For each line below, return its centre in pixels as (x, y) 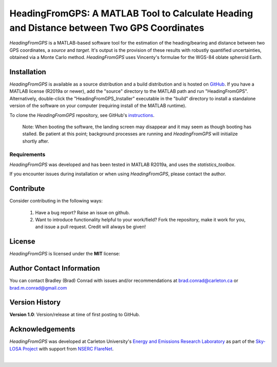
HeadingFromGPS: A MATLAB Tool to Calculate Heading (131, 13)
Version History (35, 302)
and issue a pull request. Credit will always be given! (91, 227)
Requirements (27, 154)
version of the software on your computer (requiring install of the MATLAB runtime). (98, 106)
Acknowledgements (42, 329)
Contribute (27, 189)
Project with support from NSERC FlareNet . (68, 349)
